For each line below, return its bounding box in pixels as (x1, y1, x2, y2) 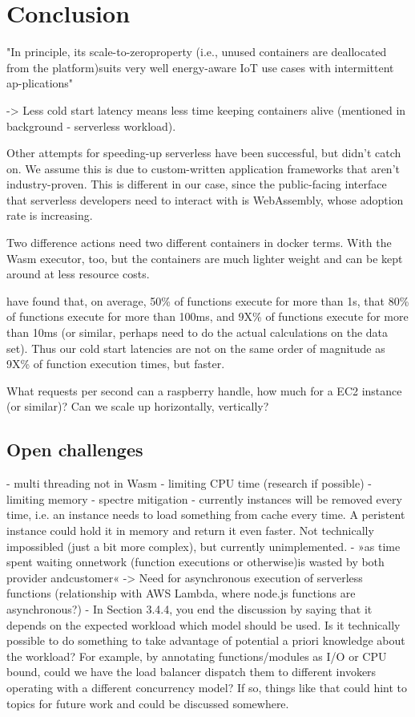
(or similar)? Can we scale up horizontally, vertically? (6, 398, 269, 415)
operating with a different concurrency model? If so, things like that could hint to (6, 679, 408, 695)
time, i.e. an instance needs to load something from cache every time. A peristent (6, 506, 405, 523)
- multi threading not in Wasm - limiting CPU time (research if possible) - (6, 475, 372, 492)
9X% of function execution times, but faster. (6, 355, 225, 372)
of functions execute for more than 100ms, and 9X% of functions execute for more (6, 308, 409, 325)
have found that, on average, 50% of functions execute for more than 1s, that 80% (6, 292, 409, 309)
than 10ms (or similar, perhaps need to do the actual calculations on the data (6, 324, 389, 341)
